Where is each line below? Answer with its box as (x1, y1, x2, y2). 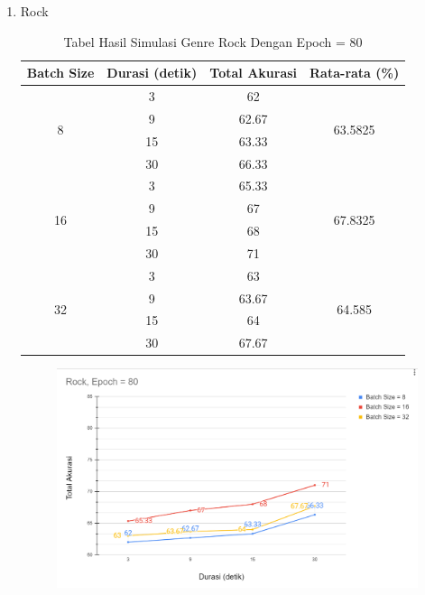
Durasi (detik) (106, 63, 198, 82)
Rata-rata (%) (310, 63, 400, 82)
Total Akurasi (209, 63, 298, 82)
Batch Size (26, 63, 95, 82)
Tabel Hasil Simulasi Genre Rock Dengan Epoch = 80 (63, 32, 363, 51)
